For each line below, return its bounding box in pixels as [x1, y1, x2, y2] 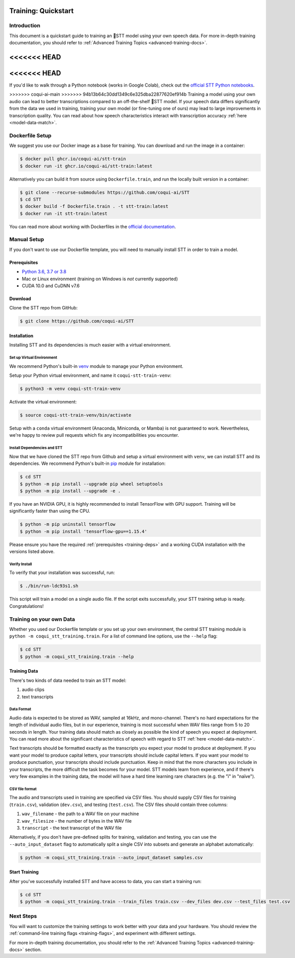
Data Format [9, 707, 31, 712]
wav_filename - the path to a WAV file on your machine [22, 811, 139, 817]
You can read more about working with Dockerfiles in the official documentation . [9, 223, 176, 229]
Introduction [9, 22, 40, 29]
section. [25, 946, 42, 952]
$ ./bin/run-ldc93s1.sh [20, 583, 79, 589]
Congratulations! [9, 603, 44, 609]
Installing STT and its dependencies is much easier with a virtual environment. [9, 342, 171, 348]
